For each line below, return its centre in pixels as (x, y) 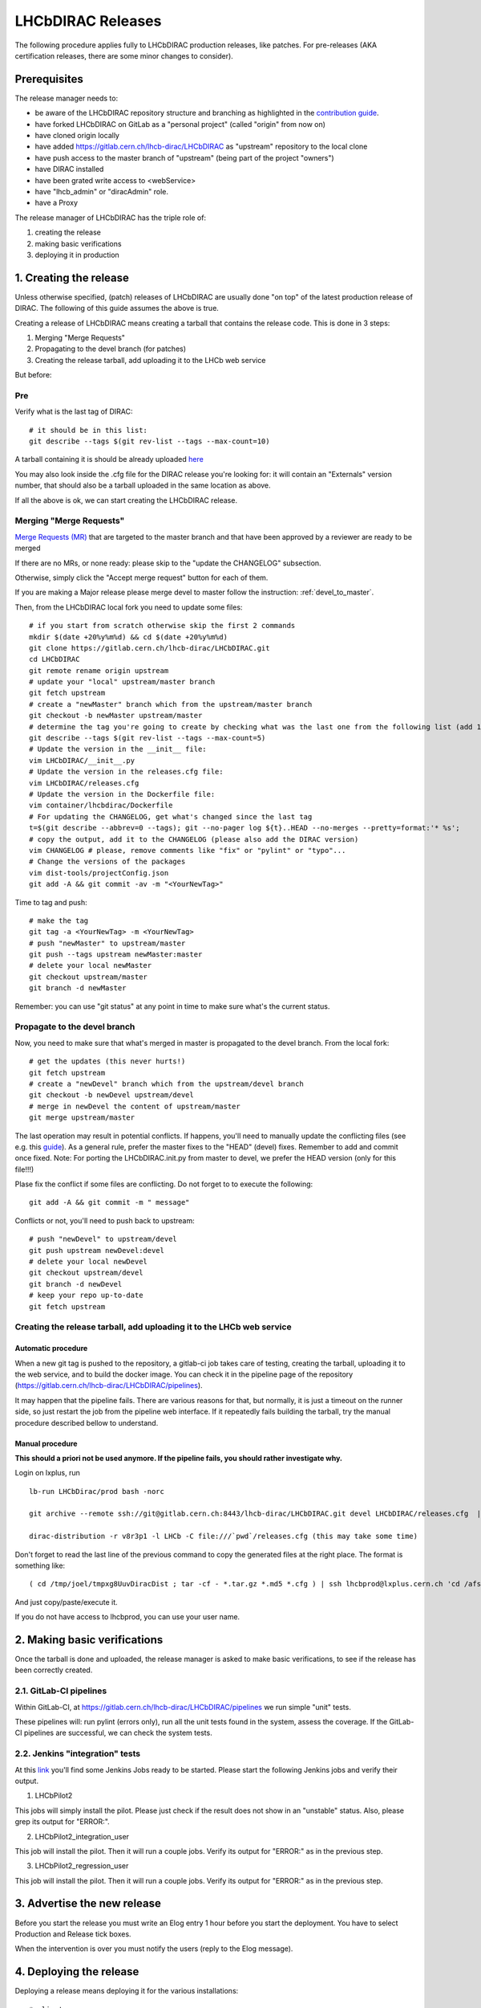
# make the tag (59, 920)
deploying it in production (77, 255)
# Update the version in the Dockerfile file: (122, 794)
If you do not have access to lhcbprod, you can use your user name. (127, 1617)
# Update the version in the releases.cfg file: (126, 772)
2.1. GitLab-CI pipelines (61, 1691)
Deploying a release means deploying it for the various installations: (127, 1991)
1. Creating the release (72, 278)
